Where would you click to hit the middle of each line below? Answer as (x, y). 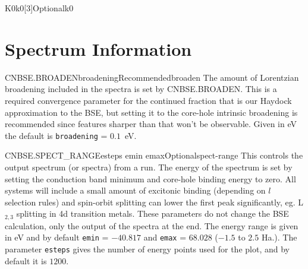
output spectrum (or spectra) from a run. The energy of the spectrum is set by (149, 167)
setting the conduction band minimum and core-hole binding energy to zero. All (150, 178)
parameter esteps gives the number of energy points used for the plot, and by (147, 249)
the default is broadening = (56, 135)
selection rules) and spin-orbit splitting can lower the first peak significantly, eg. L (154, 202)
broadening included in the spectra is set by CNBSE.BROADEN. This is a (141, 89)
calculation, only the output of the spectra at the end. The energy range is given (152, 225)
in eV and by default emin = (57, 237)
